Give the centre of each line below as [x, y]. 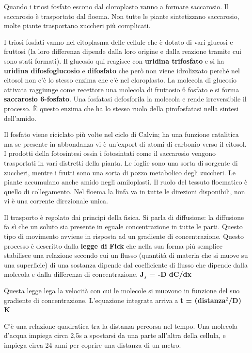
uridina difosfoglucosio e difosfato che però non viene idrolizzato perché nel [122, 70]
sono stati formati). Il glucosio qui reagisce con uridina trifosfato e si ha [114, 60]
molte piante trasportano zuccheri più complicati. [77, 25]
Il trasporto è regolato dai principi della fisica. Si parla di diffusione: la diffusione [124, 217]
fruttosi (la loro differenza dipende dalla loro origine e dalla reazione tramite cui [123, 51]
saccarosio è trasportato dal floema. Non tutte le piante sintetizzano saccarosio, [122, 16]
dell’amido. [20, 118]
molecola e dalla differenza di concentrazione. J [74, 274]
